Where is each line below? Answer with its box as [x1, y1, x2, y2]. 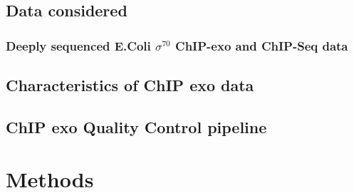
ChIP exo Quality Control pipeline [6, 115, 267, 137]
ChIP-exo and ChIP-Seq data [175, 36, 348, 54]
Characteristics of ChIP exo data [6, 74, 254, 96]
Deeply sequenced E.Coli [6, 36, 151, 54]
